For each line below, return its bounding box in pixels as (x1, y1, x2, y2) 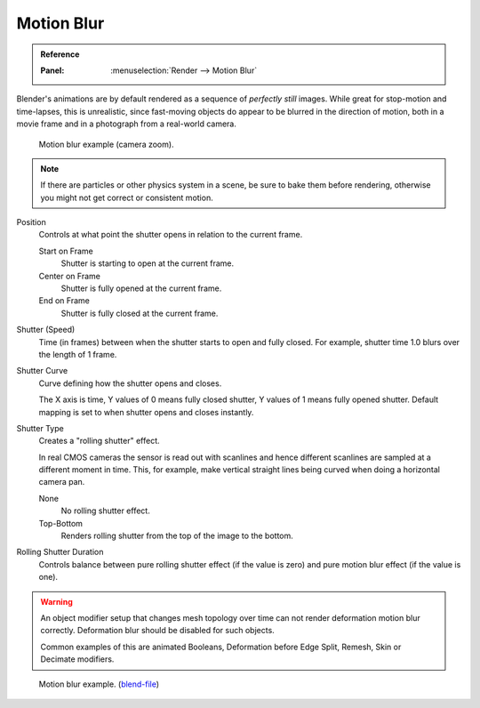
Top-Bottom (38, 518, 84, 528)
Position (16, 217, 46, 228)
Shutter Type (16, 422, 64, 433)
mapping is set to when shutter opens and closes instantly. (38, 406, 254, 417)
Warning (40, 596, 73, 607)
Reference (40, 49, 80, 60)
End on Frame (38, 295, 91, 306)
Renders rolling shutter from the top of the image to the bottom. (60, 530, 293, 542)
